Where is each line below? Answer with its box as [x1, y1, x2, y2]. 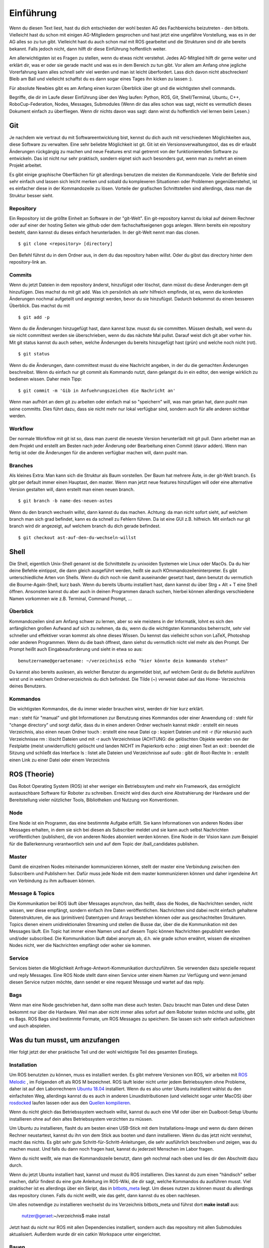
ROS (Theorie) [9, 770, 54, 778]
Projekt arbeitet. [9, 162, 42, 168]
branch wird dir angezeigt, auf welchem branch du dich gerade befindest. [9, 523, 161, 529]
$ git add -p [18, 314, 50, 320]
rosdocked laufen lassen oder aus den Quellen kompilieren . [9, 1100, 132, 1106]
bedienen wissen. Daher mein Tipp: [9, 376, 82, 382]
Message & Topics [9, 890, 55, 897]
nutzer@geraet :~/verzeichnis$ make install [21, 1213, 110, 1219]
